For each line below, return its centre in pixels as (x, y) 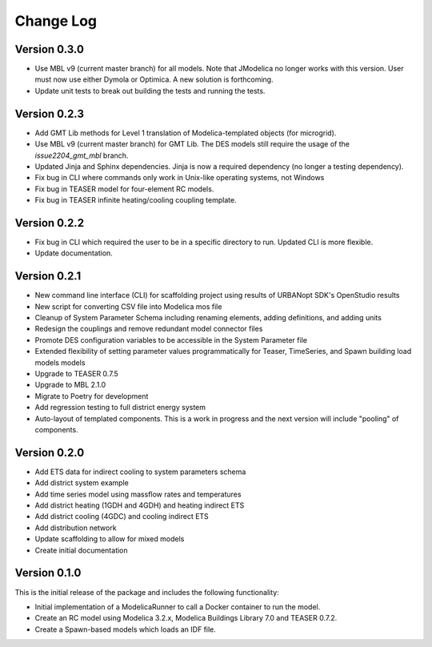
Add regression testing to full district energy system (120, 408)
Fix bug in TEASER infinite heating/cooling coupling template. (136, 200)
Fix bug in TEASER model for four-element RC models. (124, 189)
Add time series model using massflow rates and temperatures (138, 494)
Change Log (56, 21)
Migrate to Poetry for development (92, 396)
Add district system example (82, 483)
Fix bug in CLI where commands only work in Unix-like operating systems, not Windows (180, 178)
